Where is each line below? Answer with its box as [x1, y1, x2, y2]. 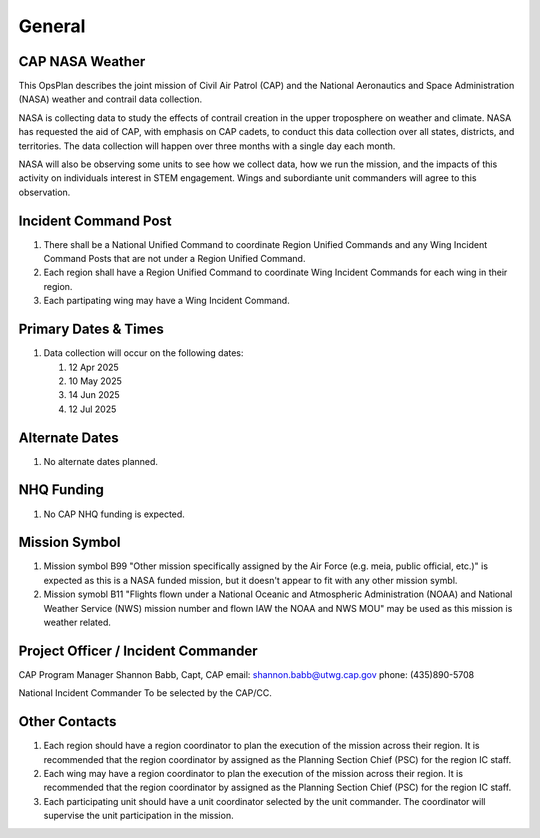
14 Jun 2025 [68, 389, 120, 401]
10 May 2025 [68, 375, 122, 387]
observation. [18, 186, 71, 198]
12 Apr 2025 [68, 361, 119, 373]
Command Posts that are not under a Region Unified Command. [43, 253, 306, 265]
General [18, 15, 86, 37]
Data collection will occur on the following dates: [43, 347, 244, 359]
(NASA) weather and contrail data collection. [18, 93, 203, 105]
